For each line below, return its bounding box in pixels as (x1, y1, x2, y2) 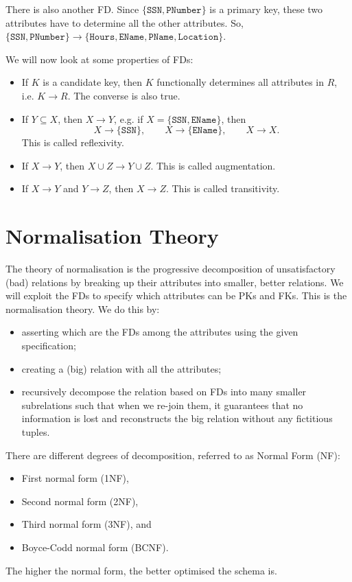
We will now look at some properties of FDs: (5, 51, 193, 66)
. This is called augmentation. (150, 158, 276, 172)
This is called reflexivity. (21, 135, 124, 150)
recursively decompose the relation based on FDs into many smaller (21, 384, 307, 399)
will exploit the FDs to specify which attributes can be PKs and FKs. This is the (5, 288, 347, 303)
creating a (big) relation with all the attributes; (21, 361, 222, 375)
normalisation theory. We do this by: (5, 301, 160, 316)
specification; (21, 338, 76, 353)
